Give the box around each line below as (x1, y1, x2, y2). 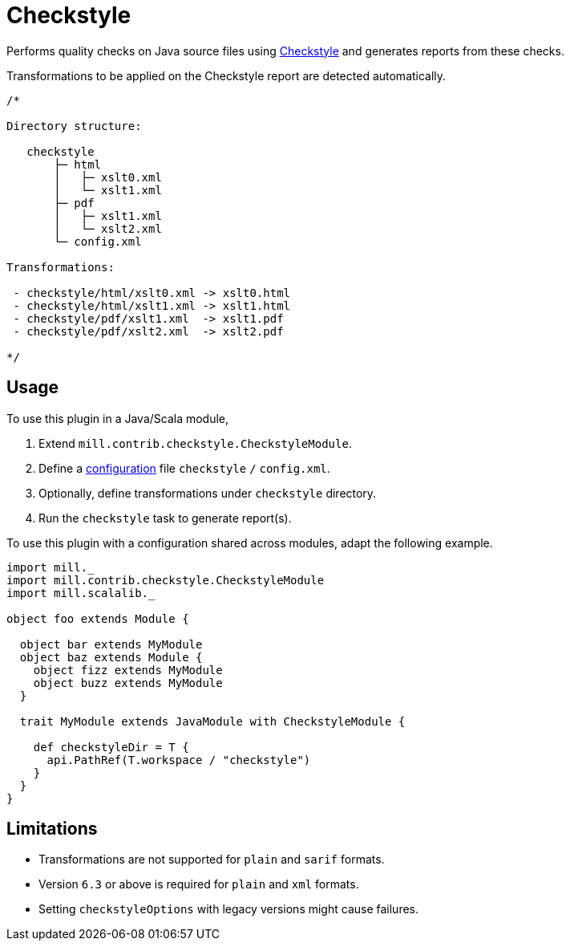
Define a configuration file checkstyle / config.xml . (38, 461, 330, 475)
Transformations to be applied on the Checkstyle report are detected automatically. (6, 68, 447, 83)
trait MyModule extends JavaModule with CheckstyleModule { (19, 714, 406, 728)
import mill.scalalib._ (6, 586, 156, 599)
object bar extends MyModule (19, 637, 203, 651)
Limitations (6, 819, 98, 839)
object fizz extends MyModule (33, 663, 223, 677)
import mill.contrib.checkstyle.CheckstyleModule (6, 573, 325, 587)
